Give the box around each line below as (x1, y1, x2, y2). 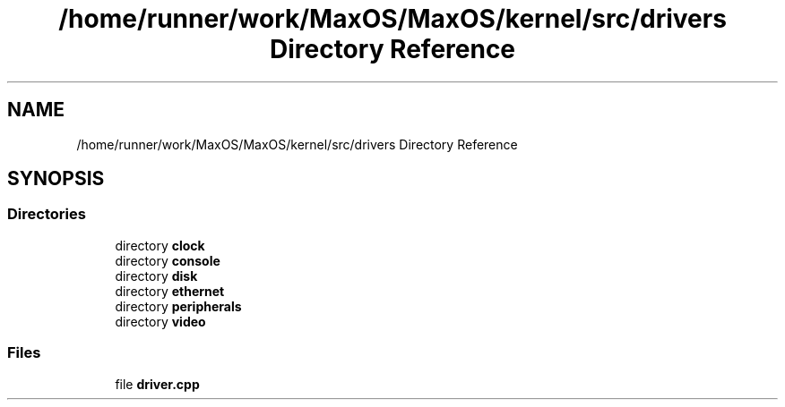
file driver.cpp (115, 376, 200, 392)
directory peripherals (115, 298, 242, 314)
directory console (115, 252, 220, 268)
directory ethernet (115, 283, 225, 299)
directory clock (115, 237, 205, 253)
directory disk (115, 267, 198, 284)
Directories (7, 205, 86, 224)
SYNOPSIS (7, 167, 105, 191)
